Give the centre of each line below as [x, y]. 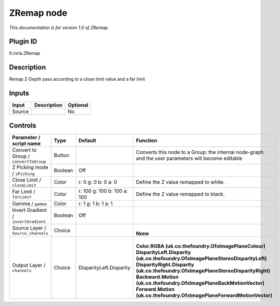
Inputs [19, 93]
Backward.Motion [157, 277]
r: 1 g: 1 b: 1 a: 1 [96, 204]
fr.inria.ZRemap [25, 53]
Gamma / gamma [29, 204]
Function [147, 140]
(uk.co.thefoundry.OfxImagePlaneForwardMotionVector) [204, 295]
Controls [23, 125]
